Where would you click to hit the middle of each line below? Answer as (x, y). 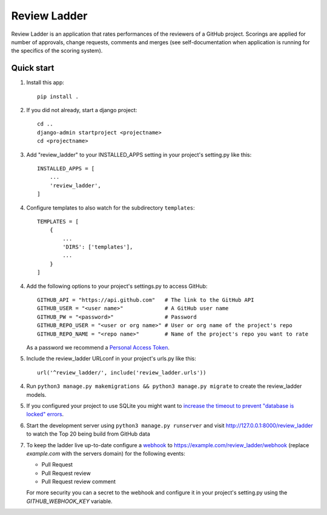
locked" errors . (45, 414)
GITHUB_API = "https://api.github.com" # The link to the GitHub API (146, 300)
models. (36, 394)
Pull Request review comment (79, 482)
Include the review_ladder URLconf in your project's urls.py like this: (111, 359)
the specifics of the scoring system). (57, 51)
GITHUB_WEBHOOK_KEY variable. (69, 501)
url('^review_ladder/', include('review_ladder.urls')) (122, 372)
